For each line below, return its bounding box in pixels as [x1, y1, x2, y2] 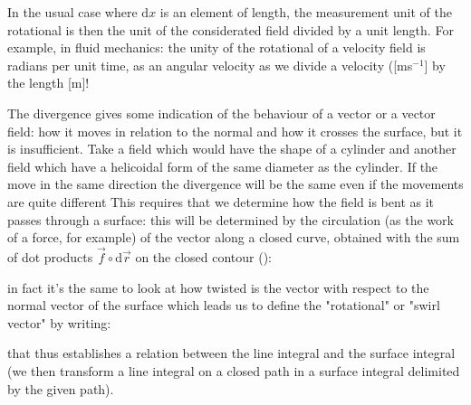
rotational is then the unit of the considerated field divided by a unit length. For [7, 20, 454, 39]
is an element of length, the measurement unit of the [159, 3, 452, 21]
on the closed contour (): [135, 247, 272, 266]
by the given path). [7, 379, 114, 398]
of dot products [7, 247, 93, 266]
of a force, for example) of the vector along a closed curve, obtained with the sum [7, 228, 460, 247]
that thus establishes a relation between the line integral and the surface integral [7, 344, 456, 363]
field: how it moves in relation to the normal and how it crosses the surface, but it [7, 121, 463, 140]
